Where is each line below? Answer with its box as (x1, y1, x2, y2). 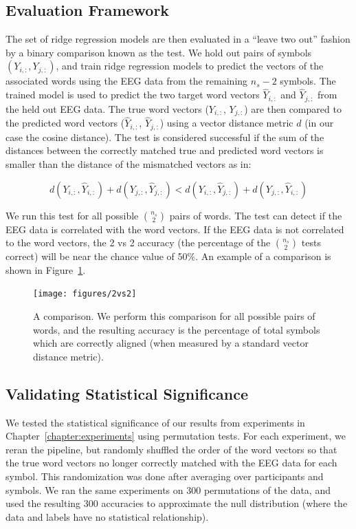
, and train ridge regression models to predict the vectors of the (56, 58, 324, 73)
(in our (304, 116, 334, 130)
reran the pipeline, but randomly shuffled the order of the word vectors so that (5, 442, 337, 456)
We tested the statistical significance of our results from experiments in (5, 415, 305, 429)
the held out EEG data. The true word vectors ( (5, 101, 209, 116)
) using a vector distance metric (159, 116, 293, 130)
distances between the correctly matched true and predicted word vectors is (5, 143, 324, 158)
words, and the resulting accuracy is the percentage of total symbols (33, 322, 320, 336)
